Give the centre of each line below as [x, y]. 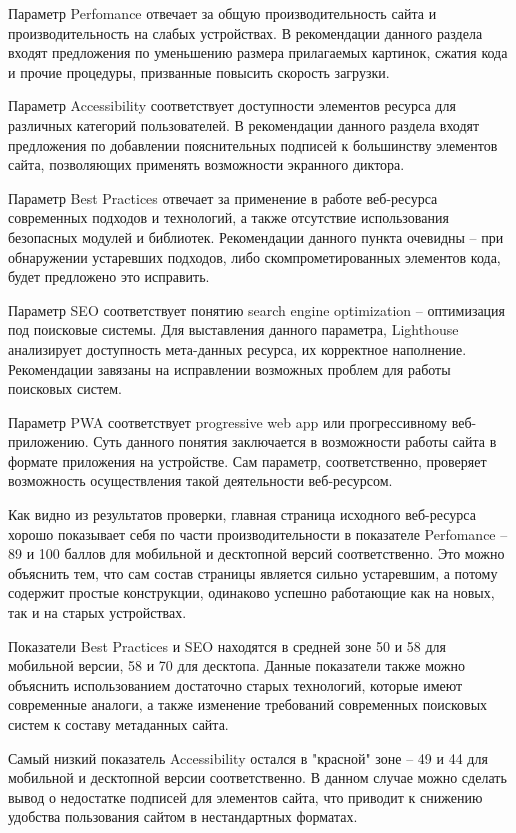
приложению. [48, 441]
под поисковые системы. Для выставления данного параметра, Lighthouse [233, 329]
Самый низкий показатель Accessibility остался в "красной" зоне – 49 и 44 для [248, 757]
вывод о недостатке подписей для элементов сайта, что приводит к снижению [245, 796]
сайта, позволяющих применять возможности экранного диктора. [206, 164]
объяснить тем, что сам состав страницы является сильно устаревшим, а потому [253, 572]
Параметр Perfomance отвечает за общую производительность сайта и [222, 13]
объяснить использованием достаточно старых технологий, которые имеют [235, 684]
